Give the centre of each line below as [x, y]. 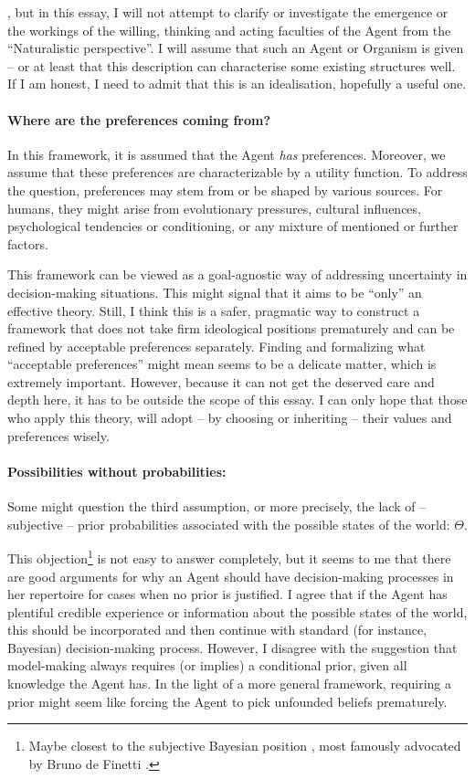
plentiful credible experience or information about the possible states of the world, [237, 611]
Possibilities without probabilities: [117, 471]
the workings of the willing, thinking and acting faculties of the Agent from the [229, 30]
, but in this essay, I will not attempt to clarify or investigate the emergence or [228, 12]
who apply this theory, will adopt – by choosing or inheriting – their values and [230, 418]
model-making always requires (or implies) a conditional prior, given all [207, 665]
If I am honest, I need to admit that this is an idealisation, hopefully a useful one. [237, 84]
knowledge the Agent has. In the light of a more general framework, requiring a [230, 684]
